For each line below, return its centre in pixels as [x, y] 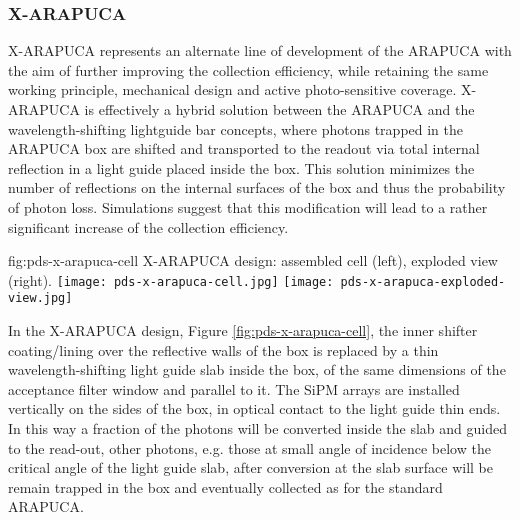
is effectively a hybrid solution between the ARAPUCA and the [279, 109]
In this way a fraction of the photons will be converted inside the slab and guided [257, 428]
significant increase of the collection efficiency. [148, 226]
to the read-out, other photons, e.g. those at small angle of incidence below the [249, 447]
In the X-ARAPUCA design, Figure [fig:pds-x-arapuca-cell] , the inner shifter [243, 330]
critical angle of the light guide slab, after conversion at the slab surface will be [251, 467]
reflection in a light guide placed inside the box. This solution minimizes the [241, 167]
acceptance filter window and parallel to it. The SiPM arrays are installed [234, 388]
